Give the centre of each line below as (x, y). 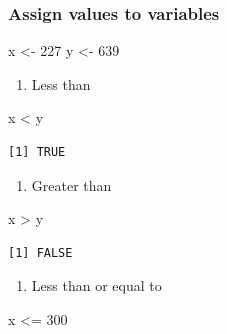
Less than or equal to (96, 285)
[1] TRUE (37, 152)
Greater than (71, 184)
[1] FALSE (40, 252)
